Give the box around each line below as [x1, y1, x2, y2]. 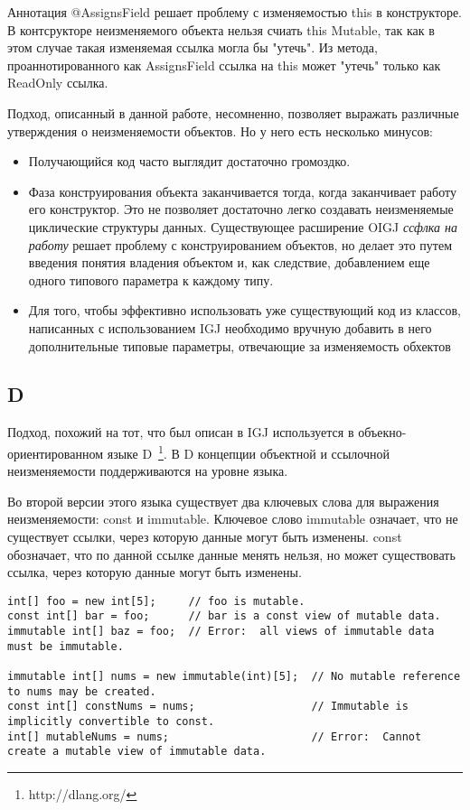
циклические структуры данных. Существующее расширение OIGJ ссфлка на [28, 217, 457, 236]
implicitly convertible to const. [7, 714, 215, 728]
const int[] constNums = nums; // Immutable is [7, 700, 409, 713]
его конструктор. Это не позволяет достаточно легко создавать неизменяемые [28, 200, 454, 219]
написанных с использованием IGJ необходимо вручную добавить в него [28, 318, 432, 337]
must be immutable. [7, 639, 124, 653]
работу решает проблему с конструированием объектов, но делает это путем [28, 235, 453, 254]
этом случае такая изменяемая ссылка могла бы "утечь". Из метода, [7, 38, 378, 57]
